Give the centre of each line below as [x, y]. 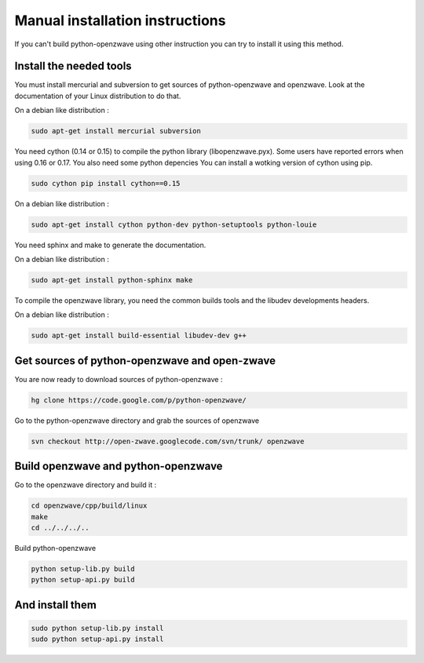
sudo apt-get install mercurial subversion [116, 131]
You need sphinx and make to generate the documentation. [110, 245]
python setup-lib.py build [83, 568]
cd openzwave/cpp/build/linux [89, 506]
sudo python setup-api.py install [97, 639]
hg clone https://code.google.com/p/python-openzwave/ [139, 400]
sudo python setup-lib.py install [97, 628]
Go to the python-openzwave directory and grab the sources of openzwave [137, 421]
